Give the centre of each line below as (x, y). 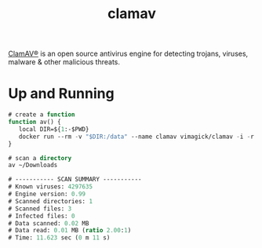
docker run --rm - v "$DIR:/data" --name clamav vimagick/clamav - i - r (136, 137)
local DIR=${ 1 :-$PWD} (54, 129)
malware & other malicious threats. (64, 62)
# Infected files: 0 (42, 216)
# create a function (42, 115)
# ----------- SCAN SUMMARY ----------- (75, 180)
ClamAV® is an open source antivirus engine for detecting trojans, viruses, (128, 54)
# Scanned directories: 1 (50, 201)
